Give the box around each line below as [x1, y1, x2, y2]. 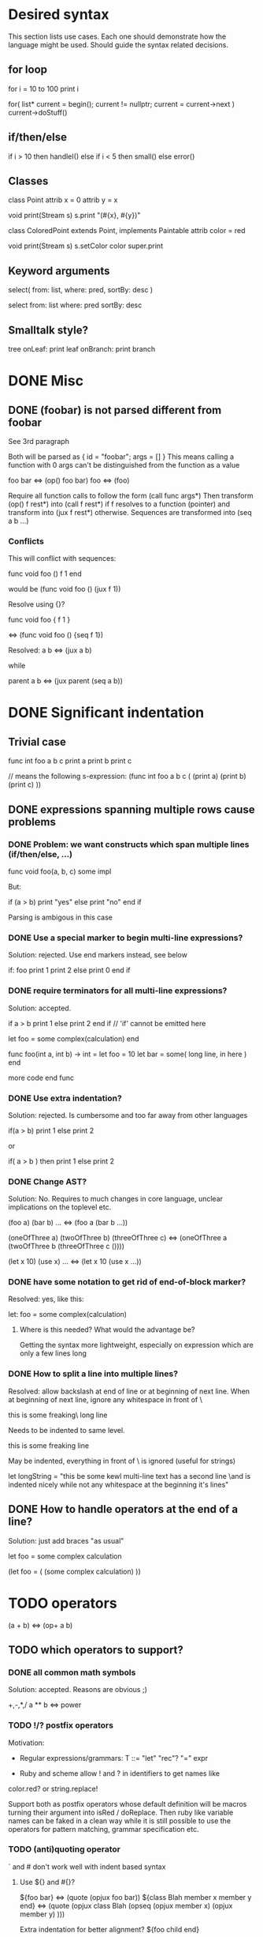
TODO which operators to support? [8, 1643, 183, 1657]
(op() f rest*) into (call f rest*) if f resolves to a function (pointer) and [8, 499, 231, 509]
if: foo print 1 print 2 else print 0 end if [8, 965, 131, 975]
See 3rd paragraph [8, 437, 69, 446]
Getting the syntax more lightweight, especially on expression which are [19, 1341, 254, 1350]
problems [8, 815, 57, 829]
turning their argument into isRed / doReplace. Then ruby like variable [8, 1807, 234, 1817]
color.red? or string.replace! [8, 1784, 98, 1793]
